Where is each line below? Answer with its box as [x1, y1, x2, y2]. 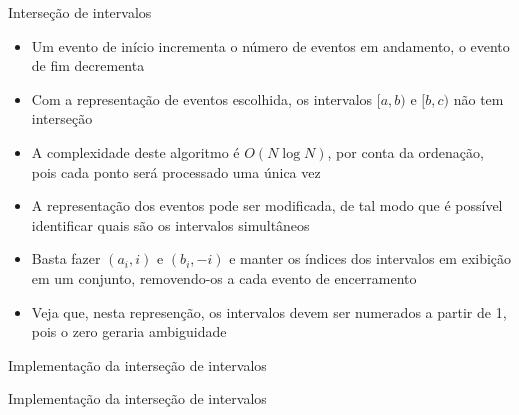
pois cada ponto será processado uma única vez [31, 161, 321, 182]
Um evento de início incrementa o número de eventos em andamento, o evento [31, 35, 510, 56]
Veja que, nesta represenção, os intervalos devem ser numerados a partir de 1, [31, 301, 507, 322]
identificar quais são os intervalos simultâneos [31, 214, 310, 235]
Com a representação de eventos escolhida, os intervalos [31, 88, 373, 109]
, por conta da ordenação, [327, 141, 484, 162]
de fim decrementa [31, 55, 145, 76]
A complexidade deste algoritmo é [31, 141, 240, 162]
